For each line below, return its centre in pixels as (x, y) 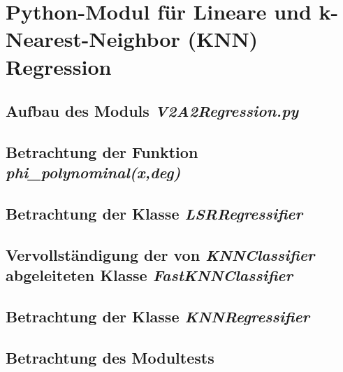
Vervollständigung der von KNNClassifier (160, 254)
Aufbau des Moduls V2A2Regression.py (152, 111)
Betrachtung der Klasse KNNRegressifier (158, 316)
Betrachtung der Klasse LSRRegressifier (154, 214)
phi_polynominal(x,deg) (93, 172)
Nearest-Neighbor (93, 39)
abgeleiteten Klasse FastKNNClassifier (149, 275)
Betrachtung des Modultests (110, 357)
